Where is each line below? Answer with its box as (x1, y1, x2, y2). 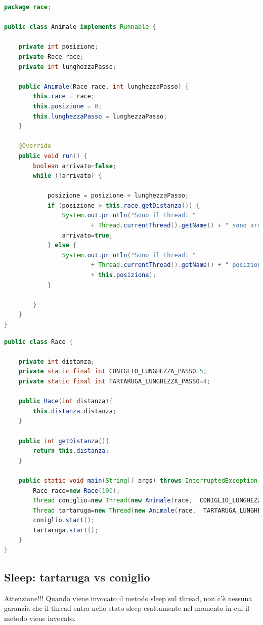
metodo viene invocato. (4, 613, 76, 623)
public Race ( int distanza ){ (18, 398, 113, 405)
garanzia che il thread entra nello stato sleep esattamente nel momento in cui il (4, 603, 249, 613)
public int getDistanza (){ (18, 437, 109, 445)
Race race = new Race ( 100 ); (33, 487, 120, 494)
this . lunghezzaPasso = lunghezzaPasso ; (33, 112, 167, 120)
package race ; (4, 4, 52, 11)
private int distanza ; (18, 358, 95, 365)
